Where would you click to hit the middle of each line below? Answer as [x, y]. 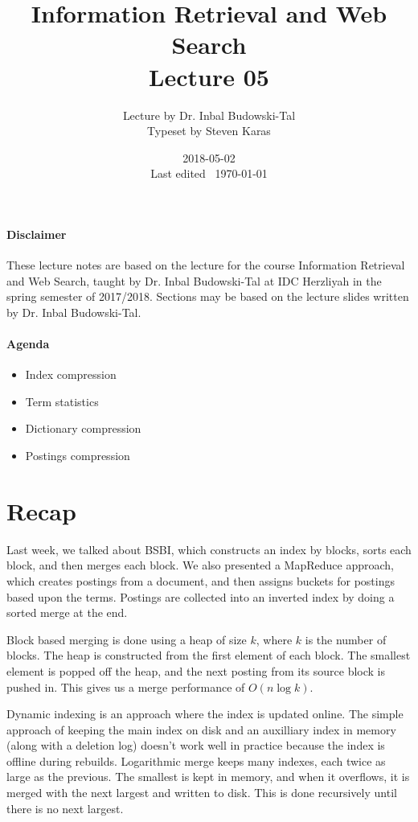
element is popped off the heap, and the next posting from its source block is [196, 670]
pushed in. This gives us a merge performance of [126, 686]
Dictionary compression [83, 428]
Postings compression [78, 456]
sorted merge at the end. [67, 612]
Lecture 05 [209, 76]
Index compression [71, 374]
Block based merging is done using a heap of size [127, 639]
